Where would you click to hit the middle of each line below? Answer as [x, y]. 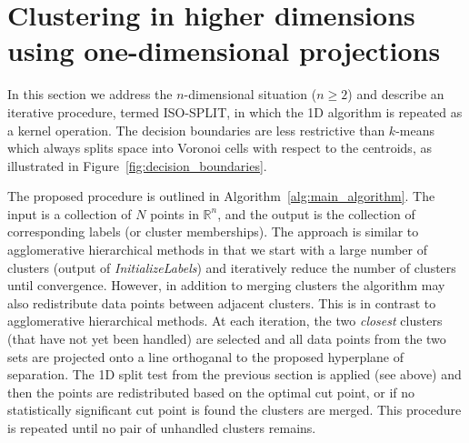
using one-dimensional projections [224, 50]
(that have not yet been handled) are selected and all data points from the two [227, 339]
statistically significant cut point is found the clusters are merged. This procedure [234, 410]
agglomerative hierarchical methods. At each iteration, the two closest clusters [225, 321]
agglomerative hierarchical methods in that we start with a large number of [217, 250]
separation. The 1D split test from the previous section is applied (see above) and [234, 374]
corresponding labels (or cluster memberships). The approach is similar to [213, 232]
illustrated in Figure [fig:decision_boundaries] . [137, 165]
